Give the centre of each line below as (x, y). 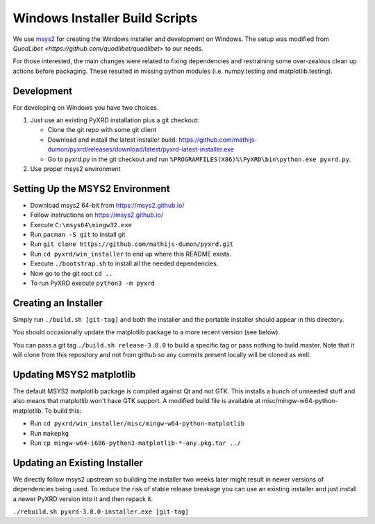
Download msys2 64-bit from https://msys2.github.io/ (107, 205)
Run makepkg (50, 433)
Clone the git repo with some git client (102, 130)
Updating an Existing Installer (78, 462)
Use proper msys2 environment (75, 169)
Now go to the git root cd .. (72, 273)
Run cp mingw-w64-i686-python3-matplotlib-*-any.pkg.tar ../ (135, 443)
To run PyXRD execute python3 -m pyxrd (93, 283)
